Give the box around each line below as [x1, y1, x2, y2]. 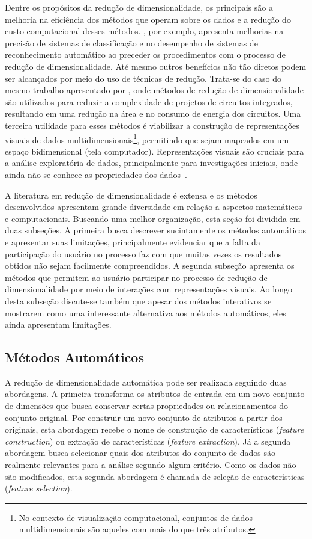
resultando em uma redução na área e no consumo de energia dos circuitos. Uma [5, 107, 301, 120]
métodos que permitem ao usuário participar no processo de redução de [5, 271, 268, 283]
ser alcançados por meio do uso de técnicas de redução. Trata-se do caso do [5, 72, 281, 84]
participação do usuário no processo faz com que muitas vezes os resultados [5, 247, 282, 260]
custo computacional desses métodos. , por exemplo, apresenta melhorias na [5, 25, 284, 37]
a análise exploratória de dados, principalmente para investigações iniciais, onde [5, 156, 298, 169]
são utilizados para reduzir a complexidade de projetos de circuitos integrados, [5, 95, 293, 108]
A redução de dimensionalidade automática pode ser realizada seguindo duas [5, 375, 287, 388]
